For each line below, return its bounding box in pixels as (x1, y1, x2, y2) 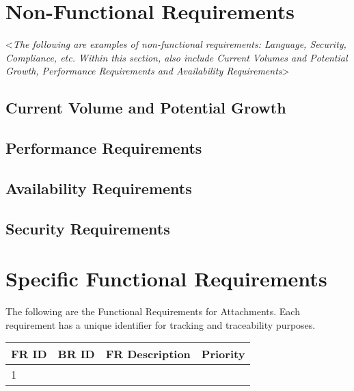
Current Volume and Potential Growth (5, 97, 286, 118)
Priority (201, 346, 245, 362)
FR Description (105, 346, 191, 362)
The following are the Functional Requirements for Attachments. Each (5, 304, 300, 319)
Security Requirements (5, 217, 170, 239)
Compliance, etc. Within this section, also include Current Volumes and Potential (5, 50, 348, 64)
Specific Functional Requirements (5, 265, 327, 293)
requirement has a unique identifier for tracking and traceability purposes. (5, 317, 316, 332)
